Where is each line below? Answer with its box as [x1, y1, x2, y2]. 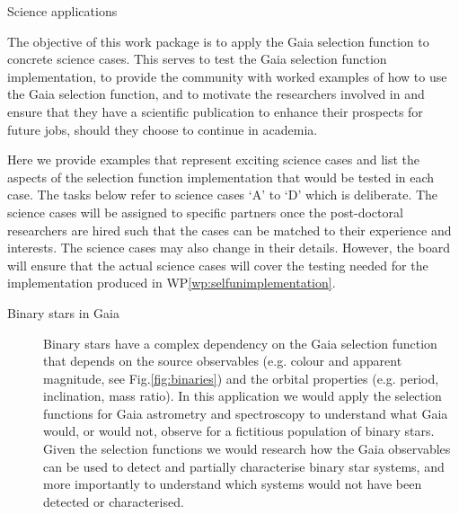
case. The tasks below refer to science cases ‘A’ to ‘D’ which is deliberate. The [7, 185, 438, 204]
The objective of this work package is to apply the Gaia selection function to [7, 31, 429, 50]
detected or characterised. [43, 492, 184, 510]
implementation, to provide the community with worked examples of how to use [7, 66, 447, 85]
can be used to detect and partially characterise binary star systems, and [43, 456, 445, 475]
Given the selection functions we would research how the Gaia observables [43, 439, 451, 458]
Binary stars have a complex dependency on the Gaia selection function [43, 333, 437, 352]
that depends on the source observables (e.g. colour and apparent [43, 351, 402, 370]
